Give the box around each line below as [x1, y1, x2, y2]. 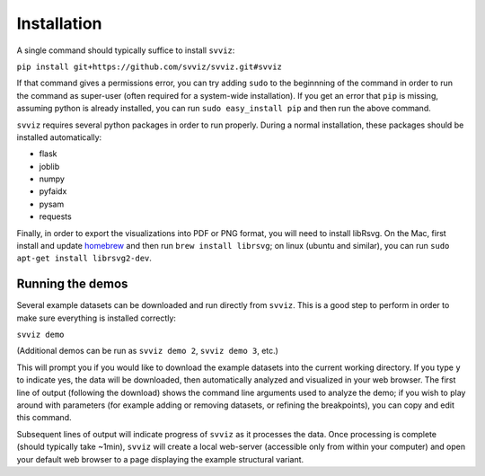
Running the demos [16, 277, 128, 292]
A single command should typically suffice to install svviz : [16, 45, 235, 56]
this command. [16, 412, 72, 423]
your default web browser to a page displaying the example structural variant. [16, 454, 304, 464]
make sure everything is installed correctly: [16, 313, 177, 323]
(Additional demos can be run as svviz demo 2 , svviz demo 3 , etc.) [16, 346, 278, 357]
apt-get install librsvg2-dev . [16, 252, 153, 264]
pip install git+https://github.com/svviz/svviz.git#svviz [16, 61, 283, 72]
